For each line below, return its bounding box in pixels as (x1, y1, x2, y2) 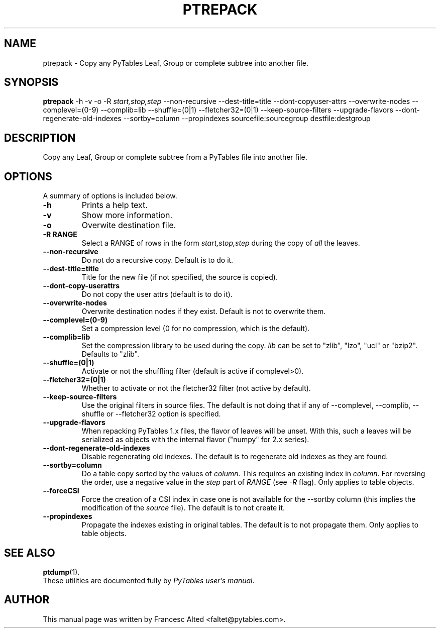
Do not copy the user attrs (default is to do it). (81, 290, 233, 299)
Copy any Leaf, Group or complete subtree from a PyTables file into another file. (43, 153, 307, 162)
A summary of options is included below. (43, 191, 177, 200)
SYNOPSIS (4, 76, 59, 89)
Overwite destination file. (81, 220, 176, 231)
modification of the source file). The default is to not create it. (81, 503, 285, 512)
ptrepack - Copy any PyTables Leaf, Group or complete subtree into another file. (43, 58, 308, 67)
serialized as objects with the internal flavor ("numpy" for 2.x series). (81, 435, 309, 444)
